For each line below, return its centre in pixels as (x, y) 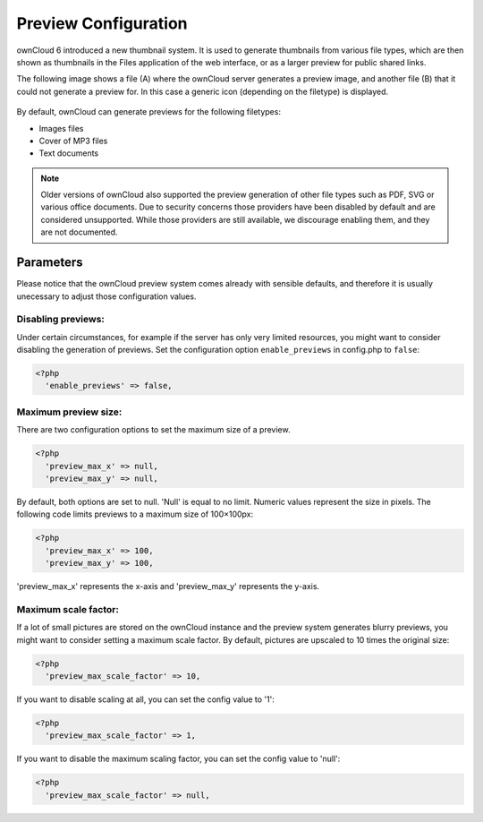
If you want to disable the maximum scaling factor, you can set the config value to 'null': (178, 759)
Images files (61, 128)
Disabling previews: (60, 320)
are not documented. (79, 232)
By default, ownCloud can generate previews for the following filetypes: (149, 112)
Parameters (50, 263)
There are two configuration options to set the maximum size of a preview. (153, 430)
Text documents (68, 153)
